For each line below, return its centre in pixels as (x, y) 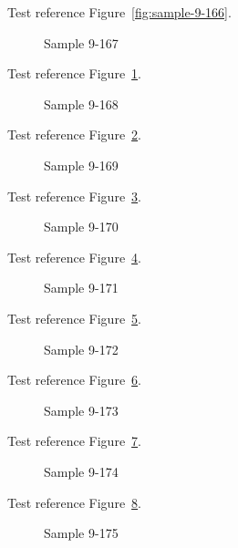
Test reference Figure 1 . (74, 73)
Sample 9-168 (81, 103)
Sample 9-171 (81, 288)
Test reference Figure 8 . (74, 502)
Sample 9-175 (81, 533)
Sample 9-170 (81, 227)
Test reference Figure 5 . (74, 318)
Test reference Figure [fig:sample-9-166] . (119, 12)
